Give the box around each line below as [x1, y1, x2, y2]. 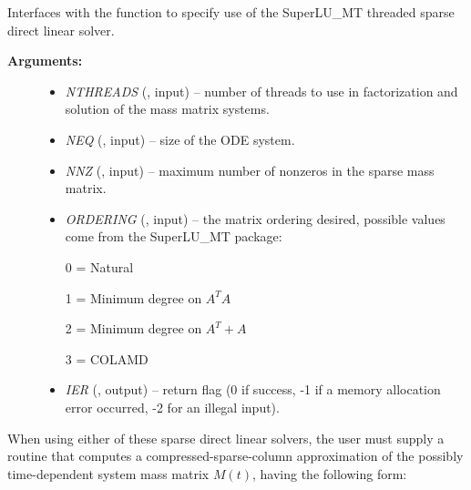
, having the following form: [252, 464, 407, 483]
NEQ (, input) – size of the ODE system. [65, 129, 295, 148]
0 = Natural [65, 257, 134, 276]
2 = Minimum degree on [65, 319, 202, 338]
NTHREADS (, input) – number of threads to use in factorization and [65, 81, 458, 100]
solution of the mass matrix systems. [65, 99, 270, 118]
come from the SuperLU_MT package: [65, 227, 282, 246]
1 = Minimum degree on [65, 288, 202, 307]
